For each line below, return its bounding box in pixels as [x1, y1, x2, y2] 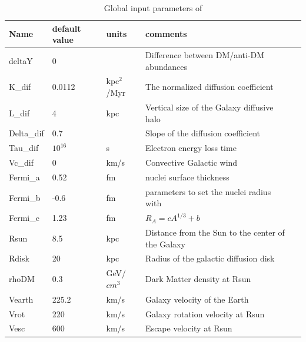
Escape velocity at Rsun [145, 322, 232, 334]
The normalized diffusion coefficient [145, 81, 274, 93]
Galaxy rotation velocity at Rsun [145, 307, 265, 320]
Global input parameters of [104, 2, 202, 14]
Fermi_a [9, 170, 40, 183]
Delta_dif [9, 127, 44, 139]
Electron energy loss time [145, 142, 237, 154]
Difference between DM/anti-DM [145, 49, 265, 61]
